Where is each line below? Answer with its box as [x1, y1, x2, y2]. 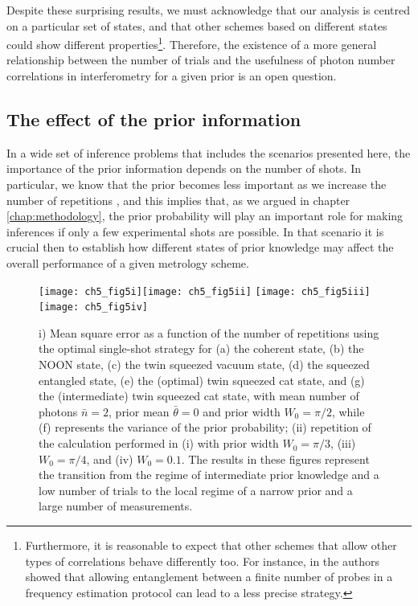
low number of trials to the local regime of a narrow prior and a [39, 481, 353, 498]
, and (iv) [86, 450, 133, 467]
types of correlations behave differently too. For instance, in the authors [25, 552, 379, 569]
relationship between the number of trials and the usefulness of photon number [6, 51, 395, 68]
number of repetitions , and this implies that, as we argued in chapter [6, 191, 350, 208]
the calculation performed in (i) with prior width [39, 435, 279, 452]
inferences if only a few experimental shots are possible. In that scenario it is [6, 223, 384, 240]
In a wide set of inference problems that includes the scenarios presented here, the [6, 144, 411, 161]
